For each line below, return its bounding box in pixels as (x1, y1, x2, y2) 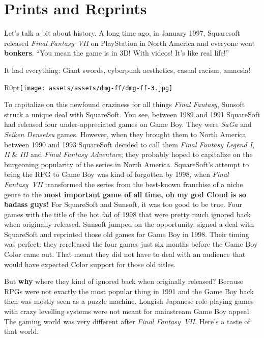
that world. (4, 326, 39, 336)
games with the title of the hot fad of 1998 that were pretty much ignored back (4, 209, 251, 219)
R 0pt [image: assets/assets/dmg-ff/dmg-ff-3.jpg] (4, 82, 173, 92)
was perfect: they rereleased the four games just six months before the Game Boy (4, 239, 258, 249)
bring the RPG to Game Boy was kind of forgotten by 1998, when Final (4, 169, 229, 179)
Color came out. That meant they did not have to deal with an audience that (4, 249, 246, 259)
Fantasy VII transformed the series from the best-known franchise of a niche (4, 178, 243, 189)
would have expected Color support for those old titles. (4, 258, 176, 269)
